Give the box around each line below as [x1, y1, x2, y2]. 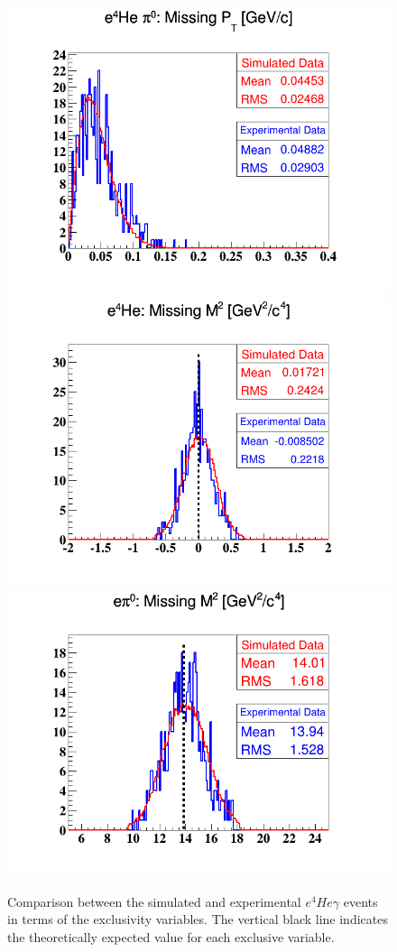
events [343, 892, 378, 910]
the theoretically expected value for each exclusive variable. [7, 927, 335, 946]
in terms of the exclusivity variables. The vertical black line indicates [7, 910, 388, 929]
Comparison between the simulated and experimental [7, 892, 301, 910]
